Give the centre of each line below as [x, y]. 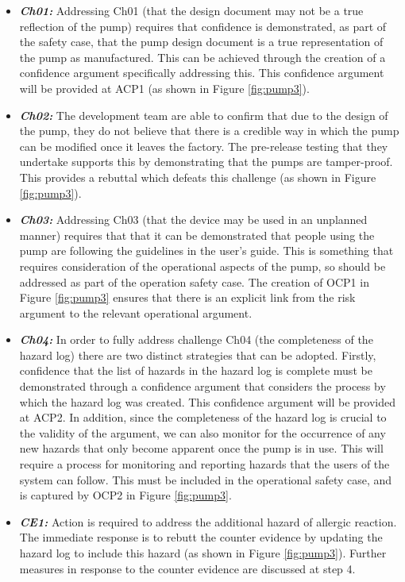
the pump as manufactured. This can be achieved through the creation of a [202, 57]
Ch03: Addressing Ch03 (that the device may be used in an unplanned [193, 220]
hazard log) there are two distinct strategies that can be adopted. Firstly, [198, 355]
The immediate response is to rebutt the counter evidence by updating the [201, 537]
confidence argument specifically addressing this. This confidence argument [202, 73]
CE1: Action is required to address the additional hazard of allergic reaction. [208, 521]
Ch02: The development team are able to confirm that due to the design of [204, 115]
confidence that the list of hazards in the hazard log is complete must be [196, 370]
